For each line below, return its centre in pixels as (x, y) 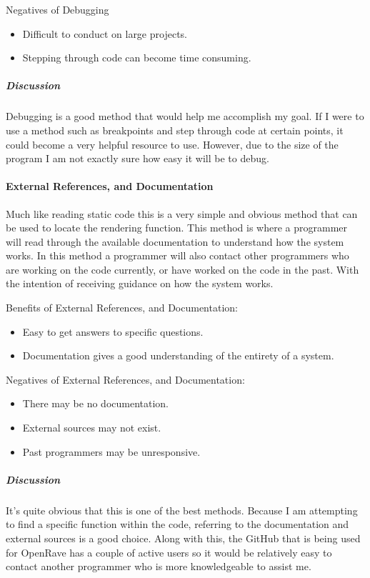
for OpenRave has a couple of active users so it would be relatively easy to (169, 552)
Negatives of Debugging (57, 9)
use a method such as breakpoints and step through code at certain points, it (175, 130)
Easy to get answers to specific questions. (113, 331)
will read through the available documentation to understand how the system (175, 241)
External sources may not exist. (92, 428)
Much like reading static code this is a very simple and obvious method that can (182, 213)
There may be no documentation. (96, 403)
